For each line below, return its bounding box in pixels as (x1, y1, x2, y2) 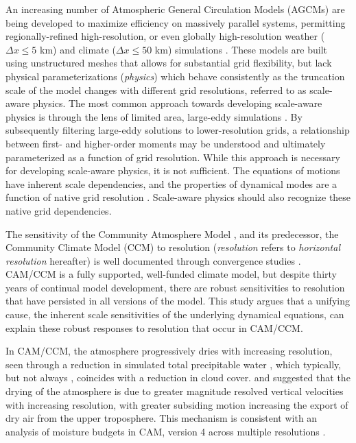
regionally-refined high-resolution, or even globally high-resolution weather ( (5, 29, 325, 43)
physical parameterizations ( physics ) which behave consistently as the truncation (5, 69, 345, 83)
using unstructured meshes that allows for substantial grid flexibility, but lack (5, 56, 332, 70)
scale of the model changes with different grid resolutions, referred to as (5, 82, 307, 97)
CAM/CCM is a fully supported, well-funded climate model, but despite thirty (5, 267, 337, 281)
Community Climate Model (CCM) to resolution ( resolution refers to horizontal (5, 240, 341, 254)
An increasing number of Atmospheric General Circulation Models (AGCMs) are (5, 2, 345, 16)
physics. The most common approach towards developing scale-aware (32, 96, 322, 110)
